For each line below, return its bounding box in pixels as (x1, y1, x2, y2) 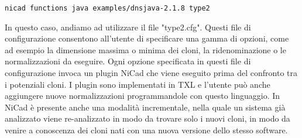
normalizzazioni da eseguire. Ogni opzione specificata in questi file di (5, 55, 251, 67)
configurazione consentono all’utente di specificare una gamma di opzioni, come (5, 32, 289, 44)
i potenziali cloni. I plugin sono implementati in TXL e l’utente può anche (5, 78, 270, 90)
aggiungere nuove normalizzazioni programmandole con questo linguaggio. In (5, 89, 280, 102)
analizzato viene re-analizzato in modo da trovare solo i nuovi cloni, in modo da (5, 112, 290, 125)
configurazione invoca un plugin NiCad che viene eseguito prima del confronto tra (5, 67, 297, 79)
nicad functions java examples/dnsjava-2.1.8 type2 (5, 4, 210, 12)
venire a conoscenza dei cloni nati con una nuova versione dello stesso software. (5, 124, 288, 136)
